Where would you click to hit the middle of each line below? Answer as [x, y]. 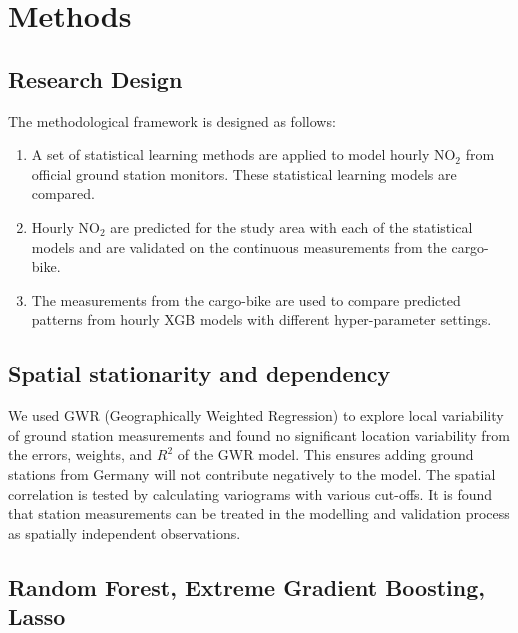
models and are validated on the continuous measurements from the [239, 246]
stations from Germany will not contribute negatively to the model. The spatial [252, 473]
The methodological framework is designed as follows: [172, 120]
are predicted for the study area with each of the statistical [291, 226]
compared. [63, 193]
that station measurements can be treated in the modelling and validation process [259, 513]
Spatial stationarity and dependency [199, 373]
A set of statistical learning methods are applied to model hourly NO [243, 154]
